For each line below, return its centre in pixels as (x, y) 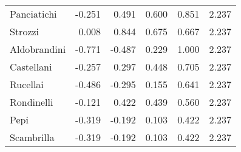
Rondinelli (32, 102)
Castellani (31, 67)
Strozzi (25, 31)
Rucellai (27, 84)
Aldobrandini (38, 49)
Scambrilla (32, 137)
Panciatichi (33, 14)
